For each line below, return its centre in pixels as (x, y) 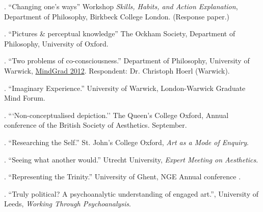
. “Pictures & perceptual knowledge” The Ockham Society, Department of (120, 33)
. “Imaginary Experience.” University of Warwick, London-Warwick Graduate (125, 88)
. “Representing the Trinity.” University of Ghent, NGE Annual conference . (123, 176)
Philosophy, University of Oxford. (56, 43)
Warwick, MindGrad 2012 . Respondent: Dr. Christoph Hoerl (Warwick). (117, 70)
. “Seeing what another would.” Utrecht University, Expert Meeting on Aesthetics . (131, 159)
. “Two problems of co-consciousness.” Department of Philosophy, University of (127, 61)
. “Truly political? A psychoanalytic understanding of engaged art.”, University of (131, 193)
